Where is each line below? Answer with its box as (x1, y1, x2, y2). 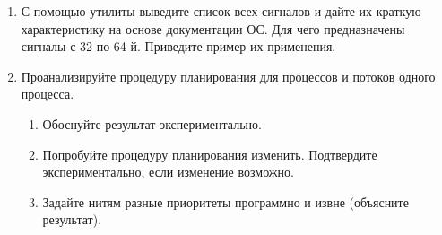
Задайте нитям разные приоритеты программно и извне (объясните (42, 192, 409, 211)
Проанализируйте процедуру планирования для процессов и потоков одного (21, 66, 436, 85)
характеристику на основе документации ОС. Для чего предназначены (21, 19, 405, 38)
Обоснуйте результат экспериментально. (42, 114, 262, 133)
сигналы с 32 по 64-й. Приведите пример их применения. (21, 37, 336, 56)
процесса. (21, 84, 74, 103)
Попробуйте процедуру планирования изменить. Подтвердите (42, 144, 377, 163)
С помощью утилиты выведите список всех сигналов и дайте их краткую (21, 2, 421, 20)
